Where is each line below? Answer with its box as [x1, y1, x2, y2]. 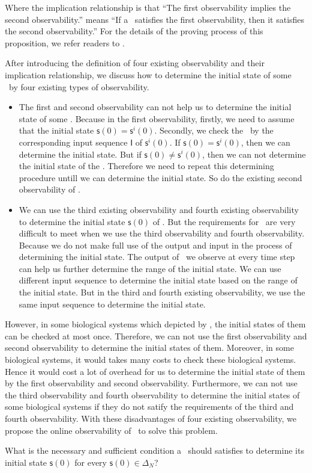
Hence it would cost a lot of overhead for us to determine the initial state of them [5, 365, 305, 377]
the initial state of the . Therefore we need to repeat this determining [19, 159, 274, 172]
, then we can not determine [202, 147, 306, 160]
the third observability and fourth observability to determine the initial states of [5, 388, 300, 401]
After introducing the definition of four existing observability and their [5, 57, 265, 69]
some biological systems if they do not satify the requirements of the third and [5, 400, 294, 413]
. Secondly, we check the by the [154, 124, 274, 137]
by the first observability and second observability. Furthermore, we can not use [5, 377, 298, 389]
